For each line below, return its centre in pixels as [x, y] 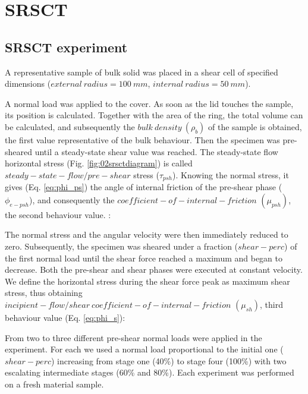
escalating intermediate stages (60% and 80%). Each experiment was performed [150, 372]
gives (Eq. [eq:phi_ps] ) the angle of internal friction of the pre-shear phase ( [144, 187]
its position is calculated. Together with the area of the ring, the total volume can [154, 115]
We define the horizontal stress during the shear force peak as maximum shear [147, 281]
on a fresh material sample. [54, 384]
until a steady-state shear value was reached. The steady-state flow [156, 151]
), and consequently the [72, 199]
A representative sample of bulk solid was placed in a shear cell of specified [142, 72]
